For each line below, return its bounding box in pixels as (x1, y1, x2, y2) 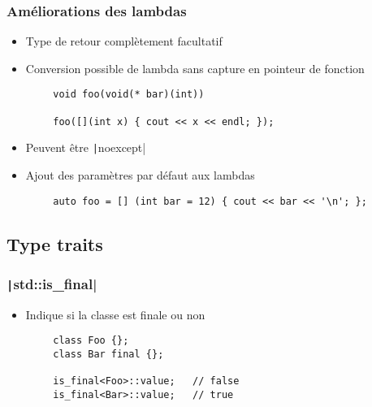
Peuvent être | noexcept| (25, 139, 146, 156)
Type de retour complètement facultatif (25, 32, 223, 50)
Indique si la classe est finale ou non (25, 305, 205, 323)
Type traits (6, 231, 103, 256)
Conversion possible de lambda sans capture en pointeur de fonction (25, 59, 365, 76)
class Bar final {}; (53, 349, 164, 361)
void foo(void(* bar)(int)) (53, 89, 205, 101)
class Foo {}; (53, 335, 129, 347)
